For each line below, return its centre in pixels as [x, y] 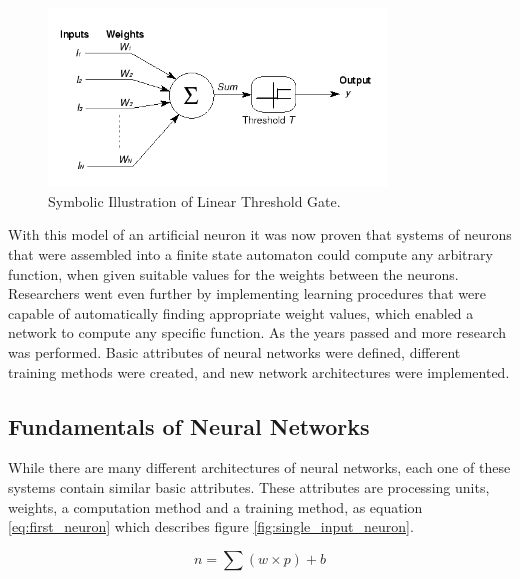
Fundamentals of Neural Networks [189, 425]
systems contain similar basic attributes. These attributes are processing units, [249, 487]
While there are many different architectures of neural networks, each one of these [259, 467]
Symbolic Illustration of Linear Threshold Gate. [194, 200]
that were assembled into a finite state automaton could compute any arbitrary [250, 254]
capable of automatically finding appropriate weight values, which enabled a [241, 312]
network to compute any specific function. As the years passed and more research [257, 332]
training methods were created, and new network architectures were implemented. [259, 371]
